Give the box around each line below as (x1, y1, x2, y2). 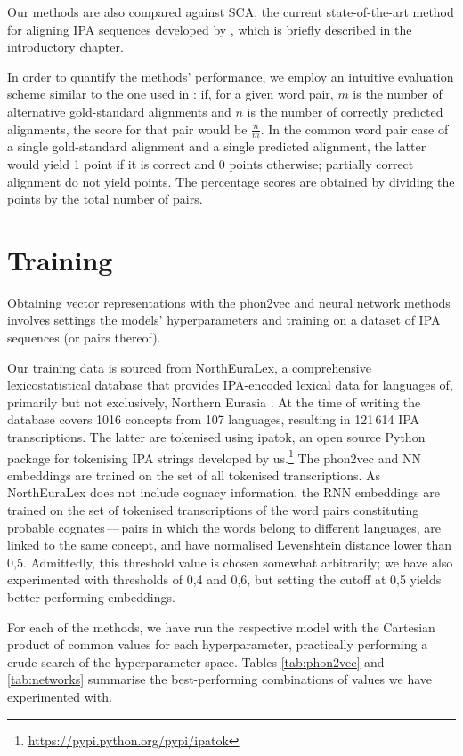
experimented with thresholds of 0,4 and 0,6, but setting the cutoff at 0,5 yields (7, 570, 442, 589)
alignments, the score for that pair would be (7, 119, 248, 138)
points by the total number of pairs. (7, 189, 203, 208)
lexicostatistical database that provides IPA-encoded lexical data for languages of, (7, 375, 453, 394)
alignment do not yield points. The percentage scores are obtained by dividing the (7, 172, 455, 190)
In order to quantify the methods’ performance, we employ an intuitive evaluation (7, 67, 454, 85)
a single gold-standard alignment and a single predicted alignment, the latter (7, 137, 426, 156)
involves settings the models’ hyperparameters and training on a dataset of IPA (7, 310, 441, 329)
